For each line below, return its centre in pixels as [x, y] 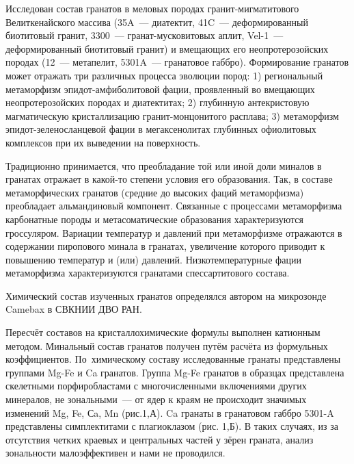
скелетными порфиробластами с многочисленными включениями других [156, 386]
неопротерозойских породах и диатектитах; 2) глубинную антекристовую [158, 102]
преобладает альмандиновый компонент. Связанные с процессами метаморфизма [174, 206]
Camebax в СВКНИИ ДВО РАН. [74, 309]
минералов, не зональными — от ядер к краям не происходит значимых [156, 399]
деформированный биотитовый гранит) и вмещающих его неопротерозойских [167, 48]
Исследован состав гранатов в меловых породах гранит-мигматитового [152, 8]
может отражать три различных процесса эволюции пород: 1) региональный [164, 75]
